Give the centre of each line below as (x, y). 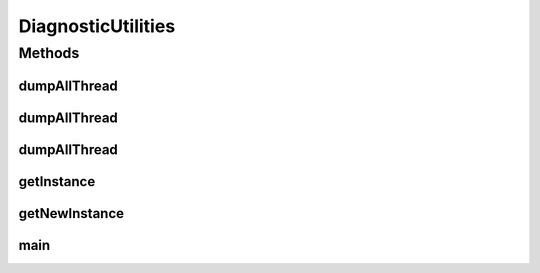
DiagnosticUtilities (97, 26)
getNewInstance (71, 213)
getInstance (57, 181)
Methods (49, 53)
